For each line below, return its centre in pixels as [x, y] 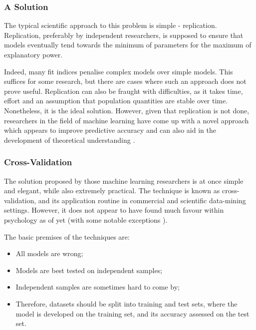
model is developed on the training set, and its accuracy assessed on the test [132, 313]
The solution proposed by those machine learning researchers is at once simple [124, 180]
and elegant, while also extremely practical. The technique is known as [112, 190]
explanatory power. [33, 54]
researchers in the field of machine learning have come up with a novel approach [127, 120]
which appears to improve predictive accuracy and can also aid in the [110, 130]
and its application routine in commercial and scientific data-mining [142, 200]
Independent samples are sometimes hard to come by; [98, 287]
